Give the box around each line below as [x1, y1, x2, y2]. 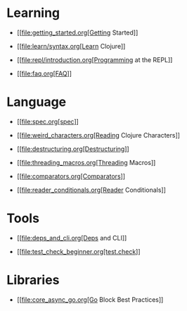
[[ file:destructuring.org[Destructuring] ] [16, 145, 129, 153]
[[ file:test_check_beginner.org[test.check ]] [16, 247, 141, 255]
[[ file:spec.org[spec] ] [16, 117, 79, 126]
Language [6, 94, 67, 110]
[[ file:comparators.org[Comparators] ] [16, 171, 126, 181]
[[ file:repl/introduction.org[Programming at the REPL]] [16, 55, 173, 64]
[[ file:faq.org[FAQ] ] [16, 69, 72, 78]
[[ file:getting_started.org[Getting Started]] [16, 28, 138, 37]
